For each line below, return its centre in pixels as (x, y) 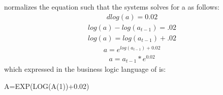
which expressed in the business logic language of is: (85, 69)
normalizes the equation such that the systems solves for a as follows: (112, 7)
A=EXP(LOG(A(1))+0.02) (47, 86)
